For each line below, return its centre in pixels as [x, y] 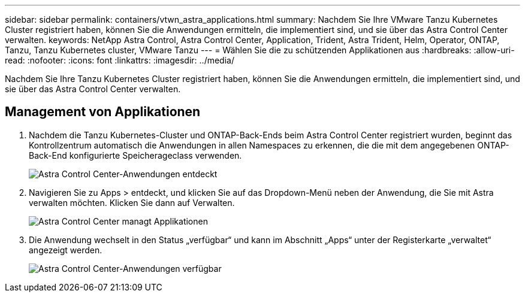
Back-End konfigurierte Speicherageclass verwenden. [135, 155]
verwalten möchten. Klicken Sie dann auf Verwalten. [132, 202]
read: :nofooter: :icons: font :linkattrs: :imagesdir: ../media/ [120, 60]
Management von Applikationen [103, 112]
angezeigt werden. [66, 250]
